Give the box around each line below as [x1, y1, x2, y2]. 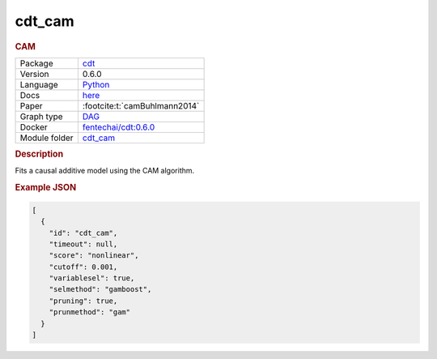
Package [19, 58, 53, 69]
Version [19, 68, 49, 79]
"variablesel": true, [49, 274, 135, 283]
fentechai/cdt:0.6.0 [82, 122, 155, 133]
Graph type [19, 110, 64, 122]
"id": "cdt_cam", [49, 228, 118, 237]
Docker [19, 122, 48, 133]
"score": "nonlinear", [49, 251, 139, 260]
